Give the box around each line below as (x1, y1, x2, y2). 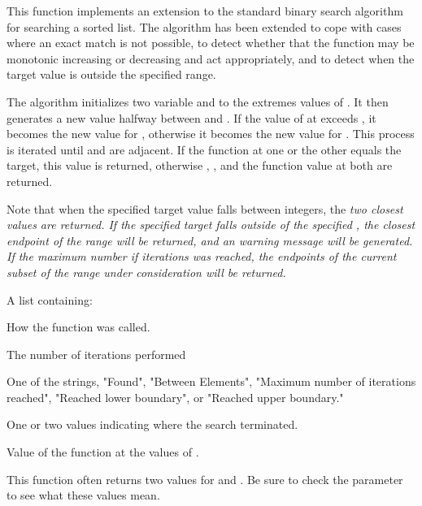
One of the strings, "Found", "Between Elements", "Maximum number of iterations (7, 373, 416, 390)
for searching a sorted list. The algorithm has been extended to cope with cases (7, 18, 402, 35)
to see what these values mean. (7, 487, 160, 504)
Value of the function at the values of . (7, 443, 199, 461)
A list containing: (7, 291, 93, 308)
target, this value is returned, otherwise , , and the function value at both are (7, 157, 393, 174)
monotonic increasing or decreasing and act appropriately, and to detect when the (7, 50, 415, 67)
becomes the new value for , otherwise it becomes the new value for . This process (7, 125, 415, 142)
